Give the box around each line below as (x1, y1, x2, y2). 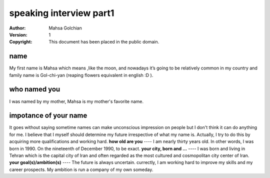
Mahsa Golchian (48, 25, 82, 31)
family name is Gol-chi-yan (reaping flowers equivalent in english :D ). (9, 72, 153, 78)
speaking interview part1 (9, 7, 114, 18)
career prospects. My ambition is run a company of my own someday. (9, 166, 153, 172)
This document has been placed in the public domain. (48, 39, 159, 45)
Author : (9, 25, 26, 31)
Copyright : (9, 39, 32, 45)
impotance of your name (9, 111, 87, 120)
